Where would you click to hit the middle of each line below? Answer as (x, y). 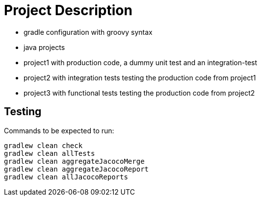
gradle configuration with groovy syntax (88, 32)
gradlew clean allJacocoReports (66, 177)
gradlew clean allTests (50, 153)
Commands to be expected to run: (59, 130)
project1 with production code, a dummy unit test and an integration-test (141, 62)
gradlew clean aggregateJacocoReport (77, 169)
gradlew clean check (43, 145)
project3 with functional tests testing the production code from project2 (139, 93)
